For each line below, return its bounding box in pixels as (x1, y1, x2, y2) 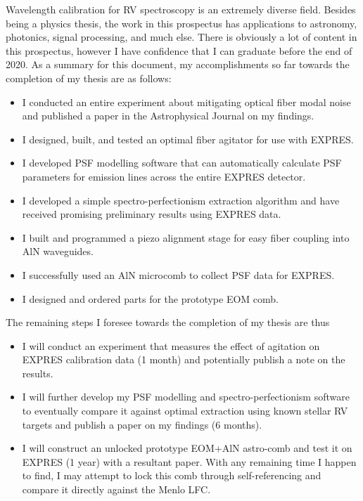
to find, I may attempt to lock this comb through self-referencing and (22, 468, 321, 483)
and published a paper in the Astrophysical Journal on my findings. (22, 108, 314, 123)
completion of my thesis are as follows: (6, 70, 172, 85)
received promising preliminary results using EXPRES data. (22, 207, 281, 221)
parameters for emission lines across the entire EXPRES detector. (22, 169, 306, 183)
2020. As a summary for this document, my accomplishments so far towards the (6, 57, 350, 72)
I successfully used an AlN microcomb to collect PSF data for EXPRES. (22, 267, 335, 282)
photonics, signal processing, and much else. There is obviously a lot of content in (6, 30, 357, 44)
